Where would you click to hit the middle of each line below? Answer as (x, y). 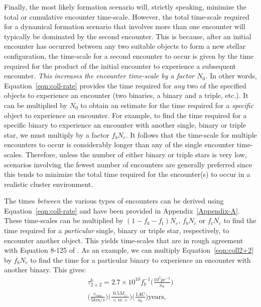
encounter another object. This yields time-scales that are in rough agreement (124, 240)
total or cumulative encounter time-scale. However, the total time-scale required (127, 16)
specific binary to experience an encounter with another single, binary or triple (125, 125)
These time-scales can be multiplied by (64, 220)
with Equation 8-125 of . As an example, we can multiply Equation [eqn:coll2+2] (129, 250)
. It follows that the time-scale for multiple (191, 134)
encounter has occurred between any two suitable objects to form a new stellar (125, 46)
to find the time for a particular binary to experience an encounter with (141, 260)
